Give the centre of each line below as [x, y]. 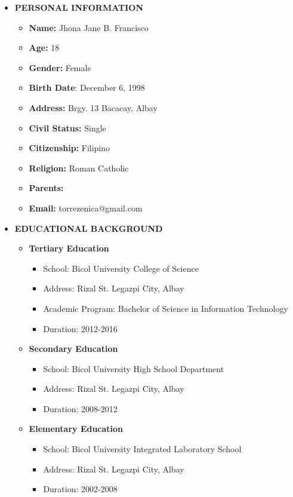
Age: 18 [44, 47]
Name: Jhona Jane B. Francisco [89, 27]
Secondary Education [73, 349]
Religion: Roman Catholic [79, 168]
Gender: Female [60, 67]
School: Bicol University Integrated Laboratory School [142, 449]
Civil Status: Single [67, 128]
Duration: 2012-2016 [80, 328]
